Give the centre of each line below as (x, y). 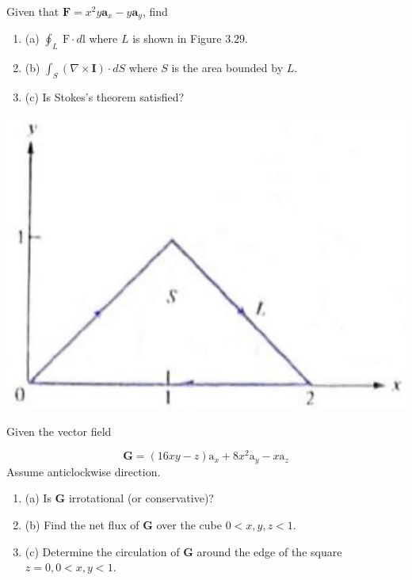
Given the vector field (59, 431)
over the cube (189, 525)
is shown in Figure (177, 38)
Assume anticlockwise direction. (84, 471)
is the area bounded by (227, 68)
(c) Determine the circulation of (102, 551)
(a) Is (38, 498)
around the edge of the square (269, 551)
